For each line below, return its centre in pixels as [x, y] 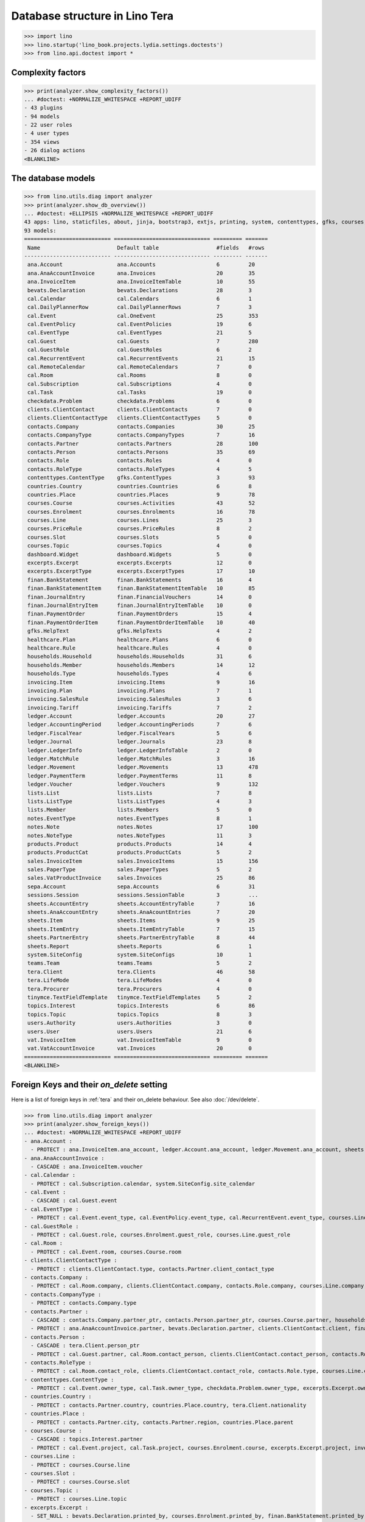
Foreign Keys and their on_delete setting [89, 1085]
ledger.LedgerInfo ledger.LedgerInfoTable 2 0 [140, 750]
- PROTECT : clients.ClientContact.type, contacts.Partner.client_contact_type [153, 1269]
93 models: [40, 230]
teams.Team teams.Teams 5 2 [140, 963]
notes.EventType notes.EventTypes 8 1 [140, 818]
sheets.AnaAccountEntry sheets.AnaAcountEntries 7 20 [141, 912]
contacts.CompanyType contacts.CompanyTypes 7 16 [141, 435]
